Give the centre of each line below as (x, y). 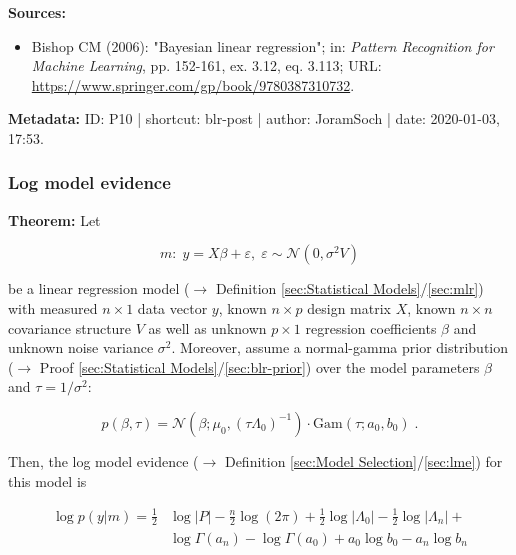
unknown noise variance (81, 347)
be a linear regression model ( (99, 288)
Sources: (37, 12)
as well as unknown (207, 327)
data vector (172, 307)
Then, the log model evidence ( (103, 460)
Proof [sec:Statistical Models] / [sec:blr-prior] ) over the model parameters (259, 366)
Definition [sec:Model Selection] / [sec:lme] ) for (363, 460)
